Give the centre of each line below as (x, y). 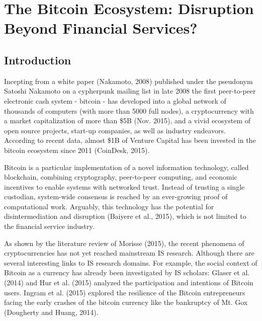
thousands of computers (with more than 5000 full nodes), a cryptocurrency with (129, 110)
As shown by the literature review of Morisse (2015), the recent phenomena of (124, 243)
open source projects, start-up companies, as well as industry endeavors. (115, 130)
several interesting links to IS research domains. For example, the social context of (131, 262)
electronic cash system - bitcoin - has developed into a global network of (115, 100)
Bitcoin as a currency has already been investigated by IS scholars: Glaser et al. (127, 272)
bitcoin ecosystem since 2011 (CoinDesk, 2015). (77, 150)
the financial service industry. (49, 226)
